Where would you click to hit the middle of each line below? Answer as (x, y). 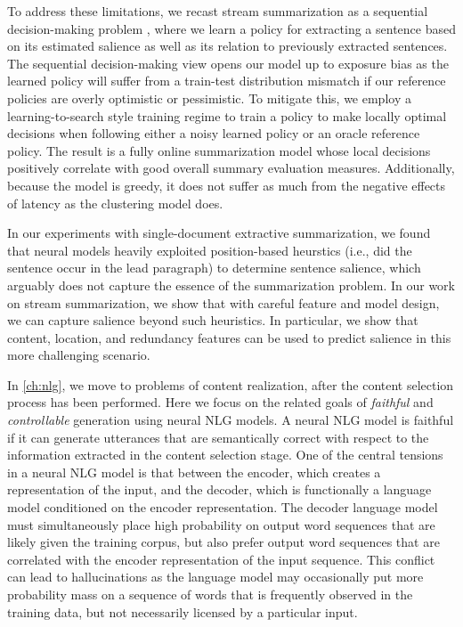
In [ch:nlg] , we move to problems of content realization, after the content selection (231, 384)
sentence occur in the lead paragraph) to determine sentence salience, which (214, 268)
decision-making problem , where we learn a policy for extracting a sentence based (232, 28)
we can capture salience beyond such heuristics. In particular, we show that (213, 320)
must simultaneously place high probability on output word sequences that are (221, 524)
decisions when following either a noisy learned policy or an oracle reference (214, 133)
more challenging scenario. (79, 355)
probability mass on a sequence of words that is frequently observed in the (210, 594)
